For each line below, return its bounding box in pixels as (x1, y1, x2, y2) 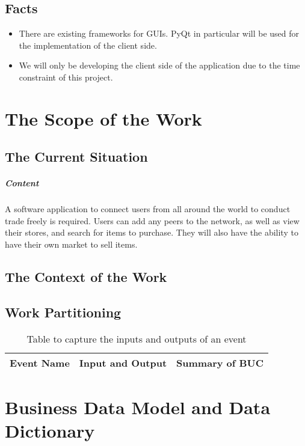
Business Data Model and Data (5, 394, 271, 419)
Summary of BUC (176, 355, 264, 370)
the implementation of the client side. (19, 38, 157, 51)
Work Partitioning (5, 302, 122, 321)
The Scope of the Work (5, 106, 202, 130)
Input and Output (79, 355, 167, 370)
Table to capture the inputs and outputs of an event (26, 331, 247, 346)
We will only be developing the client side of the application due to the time (19, 59, 300, 72)
